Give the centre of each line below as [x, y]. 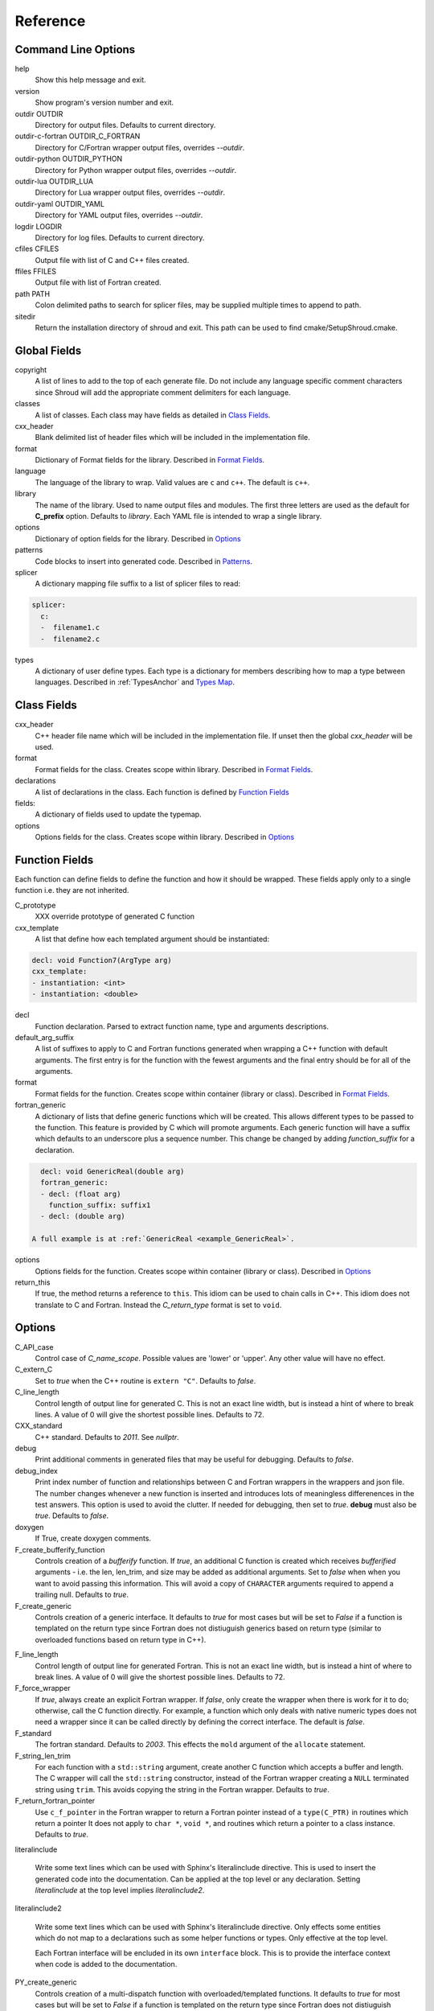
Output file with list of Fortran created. [98, 282]
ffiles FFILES [35, 271]
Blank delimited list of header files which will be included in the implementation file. [173, 438]
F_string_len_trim [43, 1756]
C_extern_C [34, 1369]
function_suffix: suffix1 [100, 1205]
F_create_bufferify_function [60, 1549]
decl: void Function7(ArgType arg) [102, 960]
